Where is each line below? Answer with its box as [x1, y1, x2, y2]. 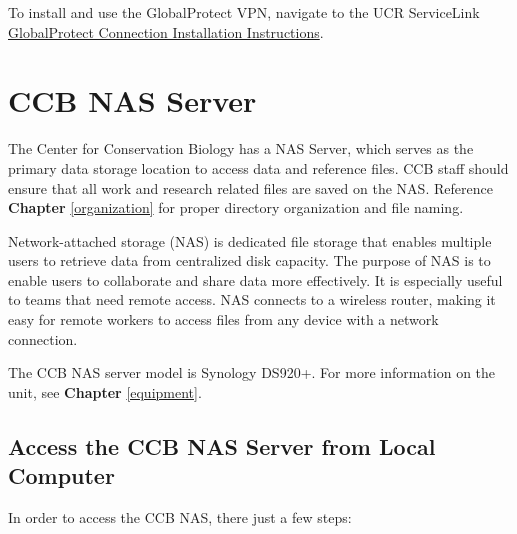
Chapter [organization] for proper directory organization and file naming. [8, 197, 464, 218]
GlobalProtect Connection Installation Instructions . [8, 21, 324, 42]
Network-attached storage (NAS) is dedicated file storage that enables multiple [8, 230, 492, 251]
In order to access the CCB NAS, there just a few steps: [8, 507, 352, 528]
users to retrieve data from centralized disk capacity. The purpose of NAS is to [8, 250, 491, 271]
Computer [8, 460, 115, 491]
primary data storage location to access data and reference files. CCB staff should [8, 157, 509, 178]
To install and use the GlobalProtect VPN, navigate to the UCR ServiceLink [8, 2, 480, 22]
